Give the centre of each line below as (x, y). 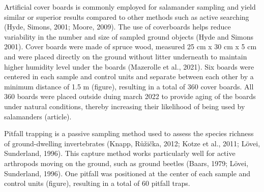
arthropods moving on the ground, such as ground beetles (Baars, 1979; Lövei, (126, 163)
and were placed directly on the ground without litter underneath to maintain (126, 56)
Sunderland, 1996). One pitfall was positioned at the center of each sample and (127, 173)
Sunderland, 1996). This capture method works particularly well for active (120, 153)
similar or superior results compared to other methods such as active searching (127, 17)
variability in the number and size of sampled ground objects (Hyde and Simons (129, 36)
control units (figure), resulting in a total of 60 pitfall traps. (97, 183)
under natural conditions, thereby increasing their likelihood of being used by (125, 106)
